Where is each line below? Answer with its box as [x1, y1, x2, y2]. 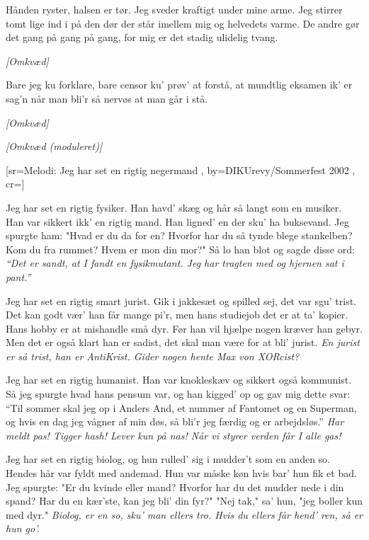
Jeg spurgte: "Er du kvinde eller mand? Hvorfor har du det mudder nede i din [6, 479, 344, 494]
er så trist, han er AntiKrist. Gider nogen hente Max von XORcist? [6, 348, 300, 363]
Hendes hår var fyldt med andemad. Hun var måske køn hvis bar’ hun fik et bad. [6, 466, 357, 481]
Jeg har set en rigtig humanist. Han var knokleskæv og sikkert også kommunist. [6, 372, 352, 387]
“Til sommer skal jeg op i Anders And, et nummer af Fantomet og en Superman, [6, 400, 357, 415]
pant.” [6, 269, 31, 284]
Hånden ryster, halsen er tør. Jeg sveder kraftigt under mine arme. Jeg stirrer [6, 2, 343, 16]
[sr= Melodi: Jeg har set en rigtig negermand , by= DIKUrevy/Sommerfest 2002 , [6, 162, 356, 177]
